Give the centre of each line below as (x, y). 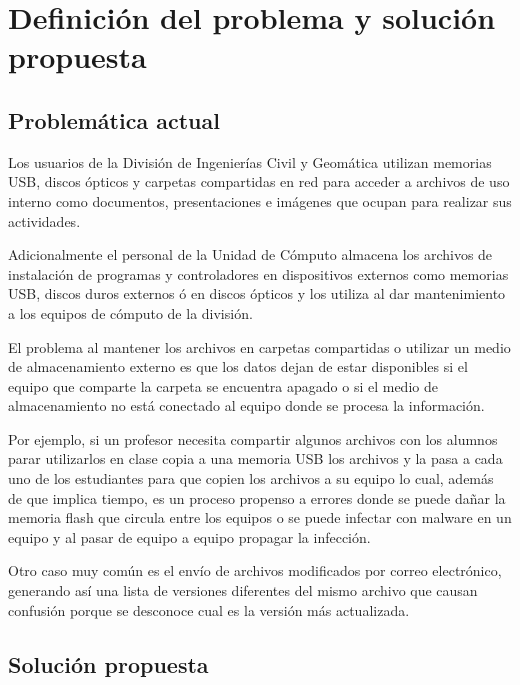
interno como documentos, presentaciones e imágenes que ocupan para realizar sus (260, 200)
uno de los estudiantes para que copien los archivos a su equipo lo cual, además (251, 478)
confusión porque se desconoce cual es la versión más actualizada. (209, 609)
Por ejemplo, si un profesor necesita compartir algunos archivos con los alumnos (253, 438)
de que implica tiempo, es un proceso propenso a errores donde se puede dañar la (257, 497)
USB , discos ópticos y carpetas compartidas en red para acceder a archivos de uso (259, 181)
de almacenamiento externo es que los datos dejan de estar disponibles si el (238, 366)
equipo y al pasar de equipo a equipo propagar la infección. (189, 536)
